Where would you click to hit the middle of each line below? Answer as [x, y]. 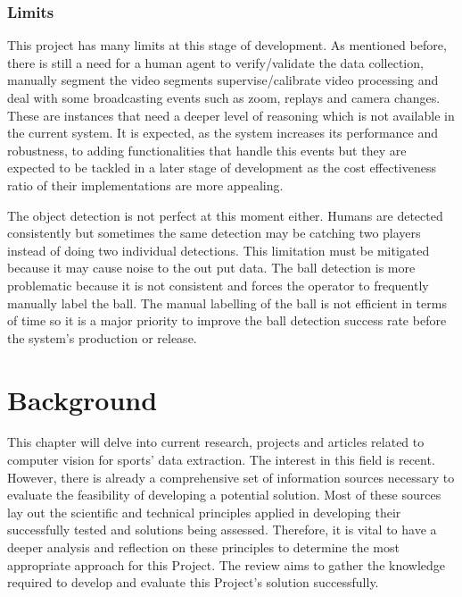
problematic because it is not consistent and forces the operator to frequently [218, 285]
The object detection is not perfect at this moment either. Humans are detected [225, 215]
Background [82, 399]
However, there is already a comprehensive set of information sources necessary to [231, 477]
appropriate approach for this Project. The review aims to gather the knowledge [227, 564]
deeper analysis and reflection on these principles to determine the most [203, 547]
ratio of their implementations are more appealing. [145, 185]
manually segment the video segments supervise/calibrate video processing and [223, 80]
